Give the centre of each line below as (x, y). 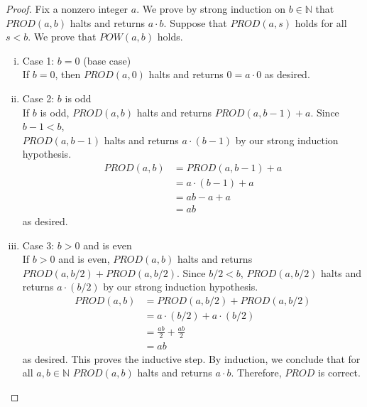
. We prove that (62, 37)
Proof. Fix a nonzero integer (67, 9)
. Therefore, (256, 373)
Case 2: (38, 98)
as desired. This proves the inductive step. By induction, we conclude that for (191, 358)
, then (68, 74)
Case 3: (38, 245)
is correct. (339, 373)
